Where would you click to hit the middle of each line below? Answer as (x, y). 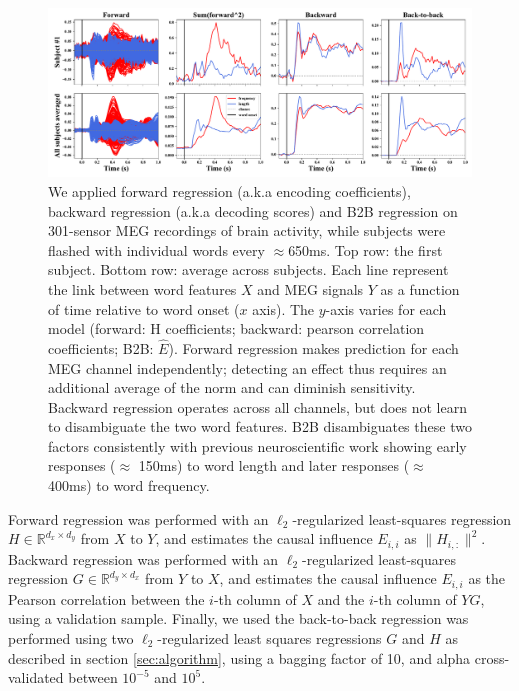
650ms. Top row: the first (365, 249)
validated (36, 677)
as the (487, 578)
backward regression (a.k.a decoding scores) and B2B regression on (253, 210)
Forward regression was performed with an (138, 518)
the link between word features (142, 288)
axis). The (283, 308)
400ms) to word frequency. (129, 485)
